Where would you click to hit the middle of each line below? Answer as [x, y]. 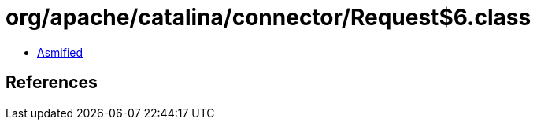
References [52, 83]
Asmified [60, 52]
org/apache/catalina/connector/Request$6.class [268, 17]
